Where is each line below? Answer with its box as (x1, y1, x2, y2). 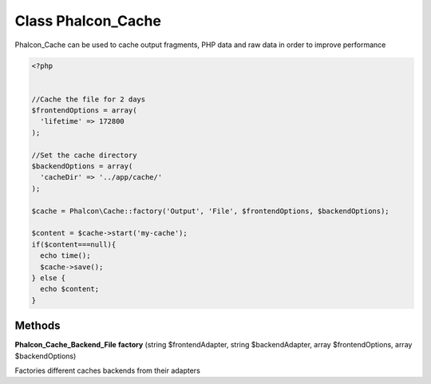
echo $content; (40, 284, 100, 294)
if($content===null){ (31, 240, 117, 249)
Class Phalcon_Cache (14, 12, 161, 30)
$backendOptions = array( (31, 162, 133, 171)
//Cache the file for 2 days (31, 94, 146, 104)
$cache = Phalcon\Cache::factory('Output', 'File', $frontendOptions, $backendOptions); (31, 206, 390, 216)
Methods (14, 319, 61, 333)
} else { (31, 273, 66, 283)
